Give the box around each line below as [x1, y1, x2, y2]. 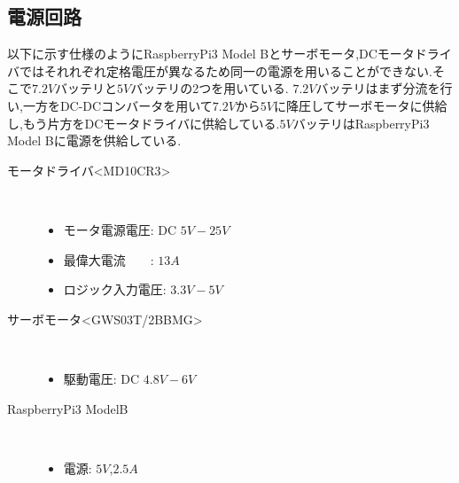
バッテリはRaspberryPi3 [292, 113, 430, 132]
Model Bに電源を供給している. [7, 131, 182, 150]
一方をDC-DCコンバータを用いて [22, 96, 213, 114]
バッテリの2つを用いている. [130, 79, 289, 97]
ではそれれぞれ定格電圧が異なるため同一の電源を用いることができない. [19, 61, 432, 80]
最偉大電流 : [63, 250, 154, 269]
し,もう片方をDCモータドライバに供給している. [7, 113, 280, 132]
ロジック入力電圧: [63, 280, 167, 299]
